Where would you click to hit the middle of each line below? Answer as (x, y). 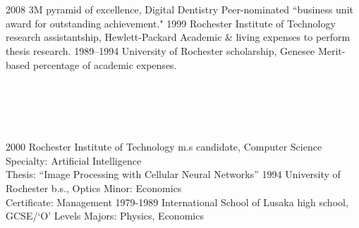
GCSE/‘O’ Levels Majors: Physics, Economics (105, 216)
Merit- (331, 50)
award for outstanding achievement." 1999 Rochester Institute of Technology (171, 23)
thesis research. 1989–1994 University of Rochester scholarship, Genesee (160, 50)
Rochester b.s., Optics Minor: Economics (94, 188)
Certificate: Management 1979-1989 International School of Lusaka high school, (177, 202)
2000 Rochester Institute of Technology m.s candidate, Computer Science (164, 147)
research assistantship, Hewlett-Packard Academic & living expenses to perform (178, 37)
